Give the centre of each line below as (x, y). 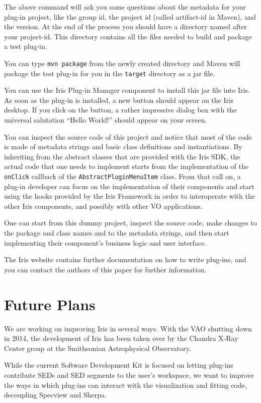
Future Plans (50, 304)
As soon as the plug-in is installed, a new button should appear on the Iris (119, 100)
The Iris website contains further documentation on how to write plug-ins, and (125, 260)
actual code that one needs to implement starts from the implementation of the (126, 166)
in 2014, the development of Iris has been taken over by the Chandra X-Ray (121, 338)
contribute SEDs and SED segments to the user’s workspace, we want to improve (129, 375)
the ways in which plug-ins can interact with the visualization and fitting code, (125, 385)
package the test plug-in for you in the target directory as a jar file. (110, 73)
